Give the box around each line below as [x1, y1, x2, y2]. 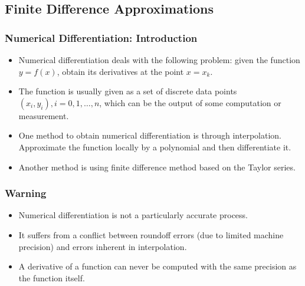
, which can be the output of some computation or [99, 96, 281, 109]
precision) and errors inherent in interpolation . [18, 240, 187, 252]
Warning [5, 186, 47, 200]
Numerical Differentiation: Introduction [5, 30, 198, 45]
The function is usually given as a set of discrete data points [18, 85, 237, 97]
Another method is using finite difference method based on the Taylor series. [18, 160, 296, 173]
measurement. [18, 109, 69, 121]
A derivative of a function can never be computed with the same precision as [18, 260, 297, 272]
